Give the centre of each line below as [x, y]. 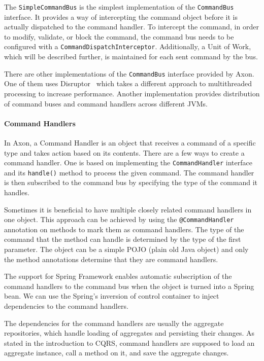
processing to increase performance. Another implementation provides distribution [132, 93]
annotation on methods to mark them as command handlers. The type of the [124, 229]
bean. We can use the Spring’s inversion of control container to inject [112, 296]
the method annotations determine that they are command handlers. [111, 259]
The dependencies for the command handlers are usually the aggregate [114, 323]
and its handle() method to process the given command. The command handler [129, 172]
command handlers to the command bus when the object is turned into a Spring [129, 286]
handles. [17, 192]
